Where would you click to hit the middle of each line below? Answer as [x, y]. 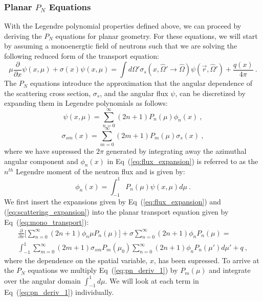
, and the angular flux [134, 93]
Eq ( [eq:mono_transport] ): [47, 222]
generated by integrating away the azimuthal [176, 151]
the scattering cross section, [48, 93]
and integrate [230, 270]
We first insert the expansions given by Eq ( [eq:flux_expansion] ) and [113, 202]
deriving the [23, 36]
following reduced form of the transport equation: [82, 56]
